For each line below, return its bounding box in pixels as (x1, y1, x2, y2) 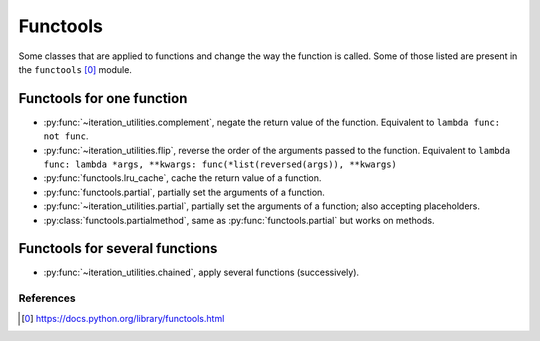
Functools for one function (18, 90, 188, 107)
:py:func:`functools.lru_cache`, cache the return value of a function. (43, 172, 322, 184)
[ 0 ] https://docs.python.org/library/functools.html (21, 312, 225, 324)
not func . (43, 130, 89, 142)
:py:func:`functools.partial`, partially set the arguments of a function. (43, 186, 325, 198)
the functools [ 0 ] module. (18, 63, 132, 75)
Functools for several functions (18, 240, 218, 257)
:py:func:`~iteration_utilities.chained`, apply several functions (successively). (43, 266, 360, 279)
